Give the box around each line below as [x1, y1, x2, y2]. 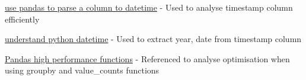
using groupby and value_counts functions [5, 64, 160, 76]
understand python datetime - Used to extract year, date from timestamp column [5, 33, 302, 45]
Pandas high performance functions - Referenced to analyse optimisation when [5, 52, 290, 65]
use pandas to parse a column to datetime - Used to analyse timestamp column [5, 1, 293, 13]
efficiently [5, 12, 40, 25]
